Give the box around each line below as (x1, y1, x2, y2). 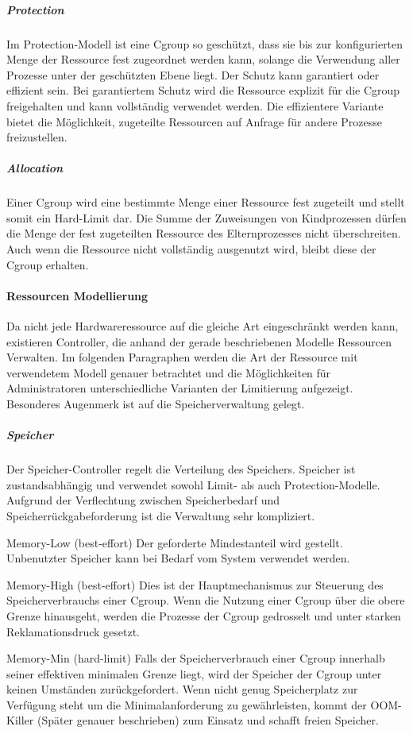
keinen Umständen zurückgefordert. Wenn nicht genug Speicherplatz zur (6, 681, 358, 697)
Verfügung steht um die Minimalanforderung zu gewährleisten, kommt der (6, 696, 367, 713)
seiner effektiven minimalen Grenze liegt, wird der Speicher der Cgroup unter (6, 665, 382, 682)
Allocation (6, 160, 64, 176)
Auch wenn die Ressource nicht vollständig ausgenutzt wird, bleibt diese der (6, 241, 376, 257)
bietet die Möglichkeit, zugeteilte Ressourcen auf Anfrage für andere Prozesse (6, 113, 382, 129)
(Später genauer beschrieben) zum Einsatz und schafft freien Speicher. (37, 712, 379, 728)
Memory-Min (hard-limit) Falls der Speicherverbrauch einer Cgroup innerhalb (6, 650, 385, 666)
